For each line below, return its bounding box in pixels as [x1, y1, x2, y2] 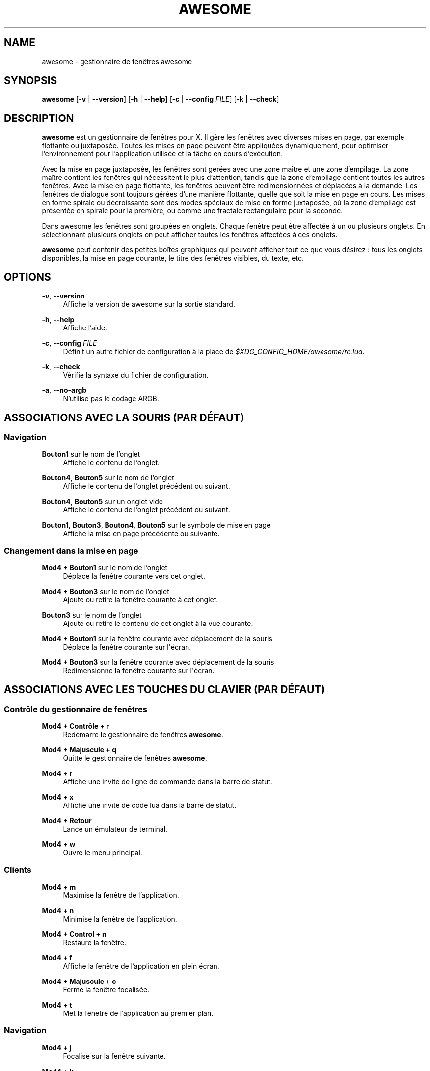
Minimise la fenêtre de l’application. [63, 915, 177, 923]
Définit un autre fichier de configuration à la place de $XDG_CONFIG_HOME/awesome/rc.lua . [63, 347, 365, 356]
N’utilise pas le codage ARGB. [63, 394, 159, 403]
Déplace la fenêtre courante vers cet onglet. [63, 572, 205, 581]
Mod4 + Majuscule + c [42, 977, 116, 986]
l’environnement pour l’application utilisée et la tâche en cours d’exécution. [42, 149, 283, 158]
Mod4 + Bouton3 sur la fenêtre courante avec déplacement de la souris [42, 658, 274, 667]
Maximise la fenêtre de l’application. [63, 891, 179, 900]
